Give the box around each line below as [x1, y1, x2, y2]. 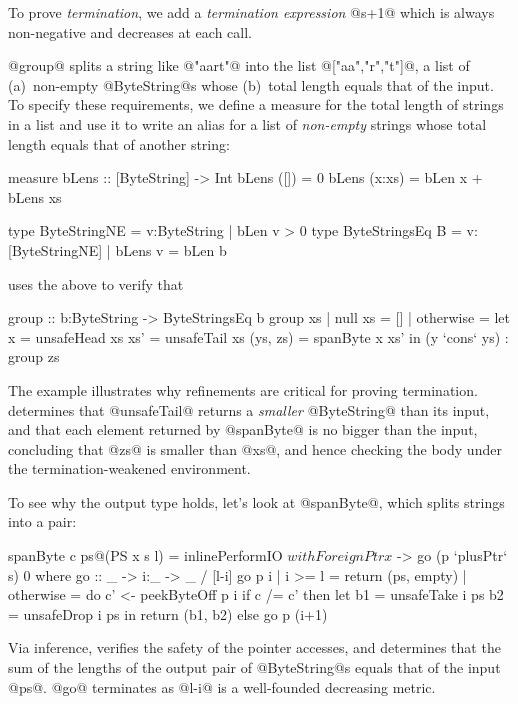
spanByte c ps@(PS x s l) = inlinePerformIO [8, 545, 283, 566]
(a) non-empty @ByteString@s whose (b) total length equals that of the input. [8, 74, 494, 95]
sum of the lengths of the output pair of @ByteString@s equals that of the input [8, 657, 501, 678]
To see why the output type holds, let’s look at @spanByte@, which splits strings [8, 491, 505, 512]
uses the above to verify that [8, 273, 184, 294]
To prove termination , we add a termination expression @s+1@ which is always [8, 2, 495, 22]
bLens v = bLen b [115, 239, 227, 260]
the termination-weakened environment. [8, 458, 251, 479]
